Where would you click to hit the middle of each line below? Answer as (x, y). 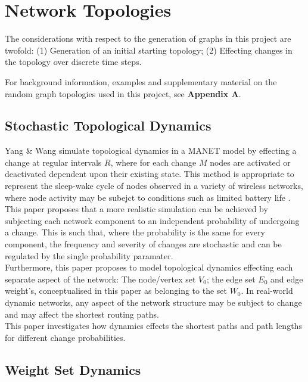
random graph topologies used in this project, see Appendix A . (123, 93)
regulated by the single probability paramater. (89, 255)
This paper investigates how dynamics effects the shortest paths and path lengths (153, 326)
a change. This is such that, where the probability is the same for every (135, 232)
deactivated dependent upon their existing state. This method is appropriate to (150, 174)
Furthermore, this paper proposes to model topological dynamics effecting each (149, 267)
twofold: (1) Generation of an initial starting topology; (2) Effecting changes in (149, 50)
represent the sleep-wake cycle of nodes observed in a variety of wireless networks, (154, 186)
